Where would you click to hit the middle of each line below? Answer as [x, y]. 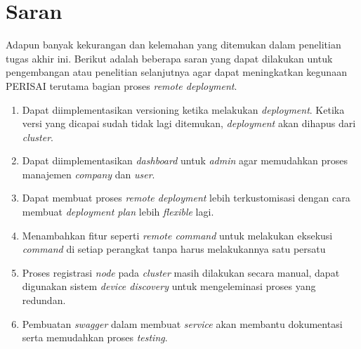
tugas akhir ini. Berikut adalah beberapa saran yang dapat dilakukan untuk [169, 58]
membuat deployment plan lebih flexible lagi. [118, 212]
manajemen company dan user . [88, 174]
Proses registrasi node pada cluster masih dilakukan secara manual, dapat [181, 272]
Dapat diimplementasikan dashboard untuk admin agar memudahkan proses [185, 160]
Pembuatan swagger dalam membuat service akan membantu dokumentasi [182, 323]
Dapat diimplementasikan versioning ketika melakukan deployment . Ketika [183, 109]
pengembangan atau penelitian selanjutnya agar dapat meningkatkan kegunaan [176, 72]
